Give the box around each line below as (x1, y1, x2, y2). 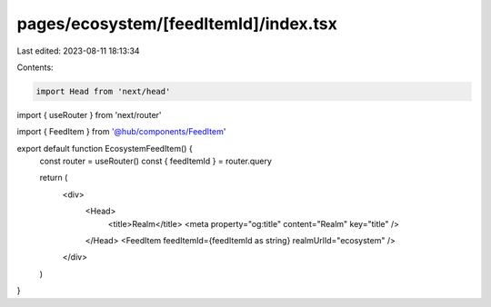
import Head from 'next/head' (35, 86, 171, 96)
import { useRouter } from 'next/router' (16, 109, 163, 120)
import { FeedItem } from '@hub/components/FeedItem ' (16, 126, 226, 137)
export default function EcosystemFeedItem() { (16, 143, 193, 153)
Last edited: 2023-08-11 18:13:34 (16, 45, 140, 56)
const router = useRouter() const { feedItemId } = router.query (39, 155, 273, 167)
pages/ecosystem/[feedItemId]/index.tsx (16, 14, 338, 34)
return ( (39, 173, 68, 183)
